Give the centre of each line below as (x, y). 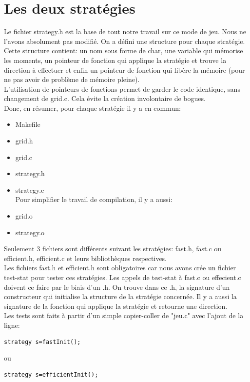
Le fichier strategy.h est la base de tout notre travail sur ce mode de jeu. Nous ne (125, 31)
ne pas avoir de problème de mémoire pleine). (72, 79)
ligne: (12, 325)
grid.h (24, 141)
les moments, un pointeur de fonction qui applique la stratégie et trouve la (115, 60)
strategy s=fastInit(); (42, 342)
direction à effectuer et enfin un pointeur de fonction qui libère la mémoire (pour (125, 70)
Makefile (28, 124)
